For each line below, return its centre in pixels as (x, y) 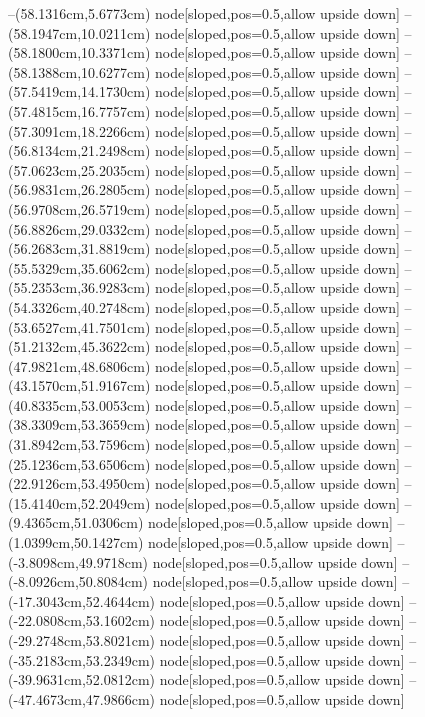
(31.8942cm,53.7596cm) (79, 444)
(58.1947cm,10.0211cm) (79, 32)
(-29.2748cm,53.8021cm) (81, 640)
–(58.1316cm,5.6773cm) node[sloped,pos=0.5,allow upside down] (204, 13)
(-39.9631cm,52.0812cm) (81, 679)
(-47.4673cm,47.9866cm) (81, 698)
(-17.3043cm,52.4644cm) (81, 600)
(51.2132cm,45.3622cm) (79, 346)
